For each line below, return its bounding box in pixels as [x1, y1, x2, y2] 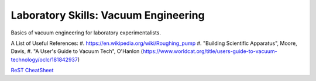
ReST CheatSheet [11, 67, 54, 74]
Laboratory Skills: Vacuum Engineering [11, 9, 205, 22]
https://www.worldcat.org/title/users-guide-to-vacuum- [142, 48, 277, 55]
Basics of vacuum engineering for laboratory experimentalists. [11, 29, 161, 36]
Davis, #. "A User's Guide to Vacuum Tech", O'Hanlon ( [11, 48, 143, 55]
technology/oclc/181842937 [11, 56, 78, 63]
